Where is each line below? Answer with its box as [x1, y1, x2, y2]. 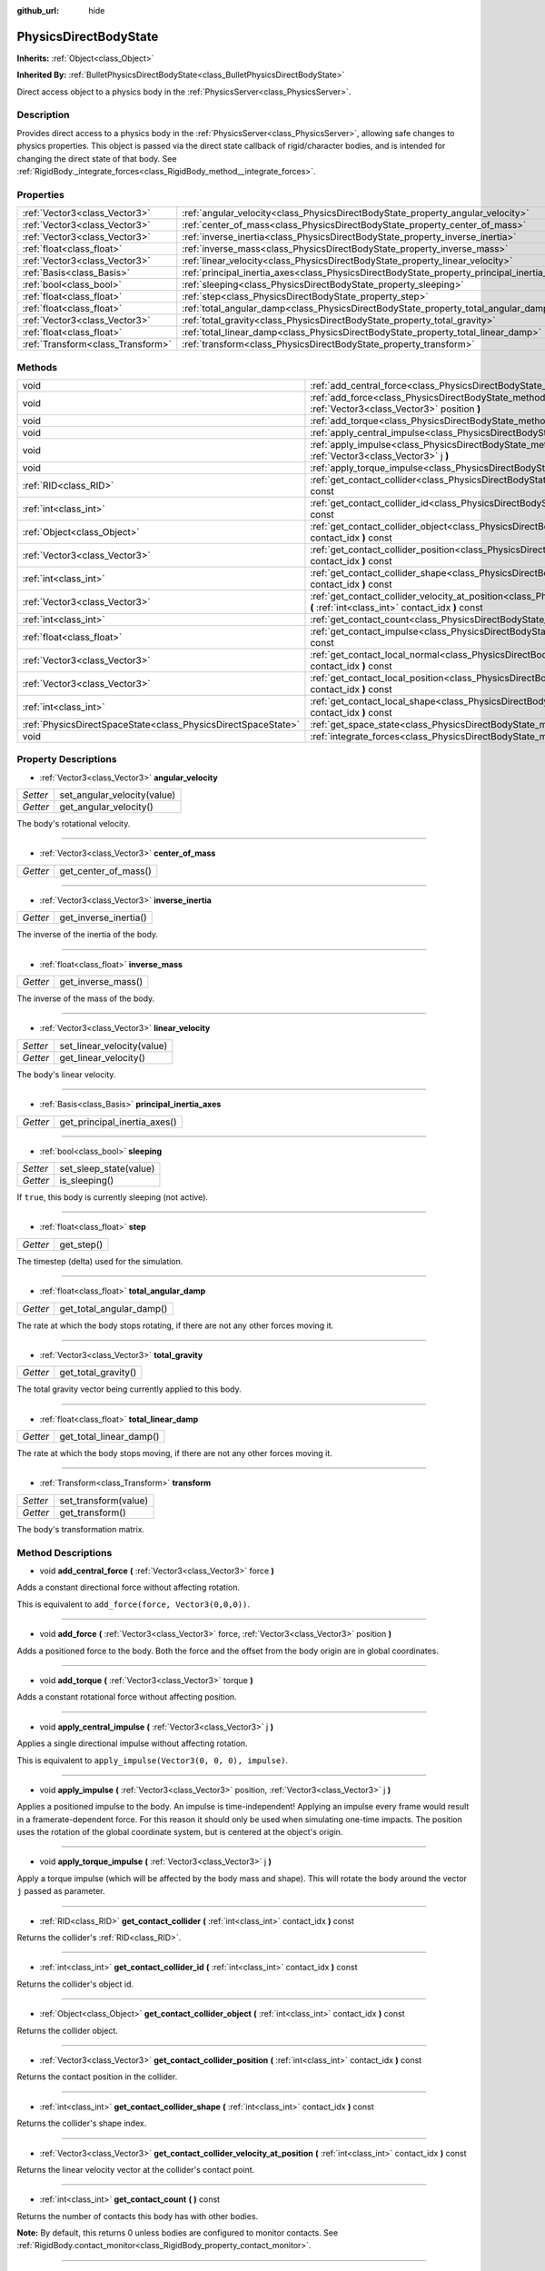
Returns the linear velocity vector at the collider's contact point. [16, 2164, 255, 2175]
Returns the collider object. [16, 2025, 118, 2036]
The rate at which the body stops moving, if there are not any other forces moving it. [16, 1448, 333, 1459]
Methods [16, 361, 58, 373]
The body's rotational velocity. [16, 818, 131, 829]
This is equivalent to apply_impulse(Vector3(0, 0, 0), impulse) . [16, 1754, 289, 1766]
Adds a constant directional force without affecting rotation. [16, 1582, 241, 1593]
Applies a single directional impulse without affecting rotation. [16, 1738, 249, 1749]
